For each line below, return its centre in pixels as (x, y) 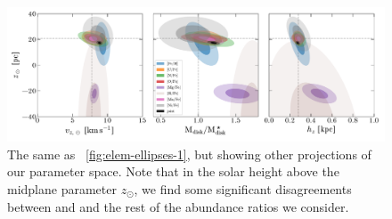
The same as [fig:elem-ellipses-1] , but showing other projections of (189, 154)
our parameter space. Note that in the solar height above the (173, 171)
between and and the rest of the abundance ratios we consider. (178, 206)
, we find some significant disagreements (243, 188)
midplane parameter (62, 188)
